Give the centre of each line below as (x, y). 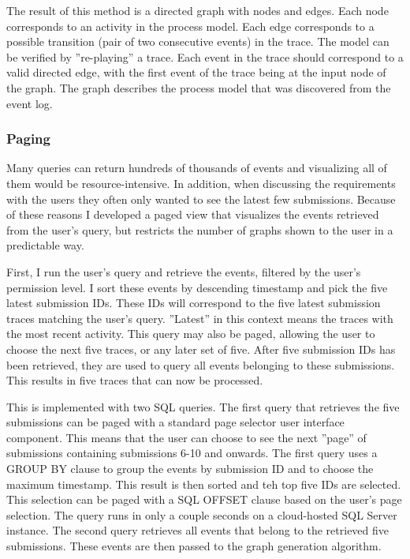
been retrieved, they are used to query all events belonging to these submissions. (201, 364)
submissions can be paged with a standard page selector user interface (175, 422)
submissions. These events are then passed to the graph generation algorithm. (194, 546)
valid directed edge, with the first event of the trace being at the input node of (196, 72)
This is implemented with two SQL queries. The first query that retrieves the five (203, 406)
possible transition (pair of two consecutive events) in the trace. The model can (198, 41)
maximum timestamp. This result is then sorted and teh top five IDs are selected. (204, 484)
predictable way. (45, 245)
